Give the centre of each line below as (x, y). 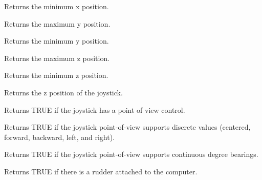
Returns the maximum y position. (57, 23)
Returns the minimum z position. (56, 75)
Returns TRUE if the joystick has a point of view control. (95, 109)
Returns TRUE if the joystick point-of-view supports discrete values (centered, (127, 127)
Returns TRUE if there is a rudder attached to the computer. (101, 171)
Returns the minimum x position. (57, 6)
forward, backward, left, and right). (60, 137)
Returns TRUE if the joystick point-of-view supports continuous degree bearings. (131, 154)
